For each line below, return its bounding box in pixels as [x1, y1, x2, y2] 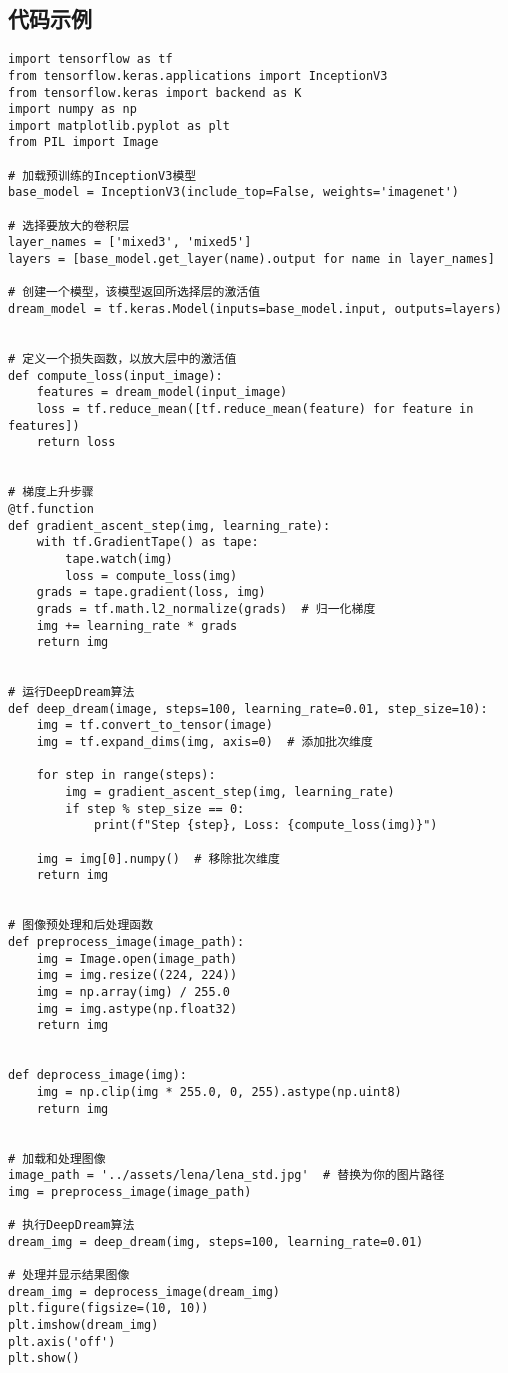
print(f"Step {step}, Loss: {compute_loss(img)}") [93, 818, 438, 833]
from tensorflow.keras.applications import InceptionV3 [8, 68, 388, 83]
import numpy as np [8, 102, 137, 117]
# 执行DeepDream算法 [8, 1218, 135, 1233]
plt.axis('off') [8, 1334, 116, 1349]
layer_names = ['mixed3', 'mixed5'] [8, 235, 252, 250]
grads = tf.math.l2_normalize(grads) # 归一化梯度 [36, 601, 376, 616]
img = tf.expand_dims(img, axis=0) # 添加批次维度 [36, 735, 373, 750]
